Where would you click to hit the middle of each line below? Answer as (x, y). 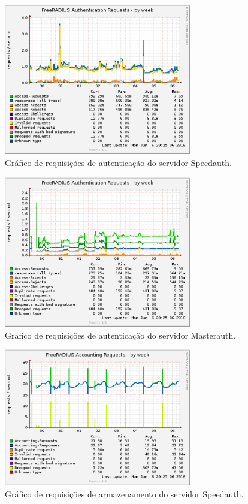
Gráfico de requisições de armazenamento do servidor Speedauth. (124, 494)
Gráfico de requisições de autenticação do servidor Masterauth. (120, 335)
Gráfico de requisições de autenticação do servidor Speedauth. (118, 163)
